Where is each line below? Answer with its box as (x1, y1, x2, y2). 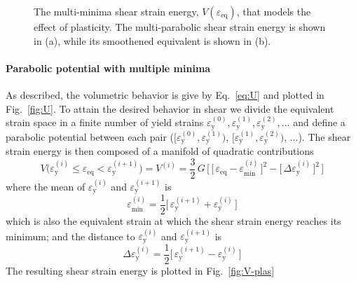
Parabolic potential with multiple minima (6, 60, 211, 75)
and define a (293, 115, 345, 130)
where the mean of (6, 179, 85, 193)
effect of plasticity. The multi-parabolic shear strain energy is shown (34, 20, 326, 34)
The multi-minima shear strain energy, (34, 4, 199, 18)
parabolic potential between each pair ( (6, 129, 174, 144)
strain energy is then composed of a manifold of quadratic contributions (6, 144, 314, 158)
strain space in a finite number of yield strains (6, 115, 204, 130)
